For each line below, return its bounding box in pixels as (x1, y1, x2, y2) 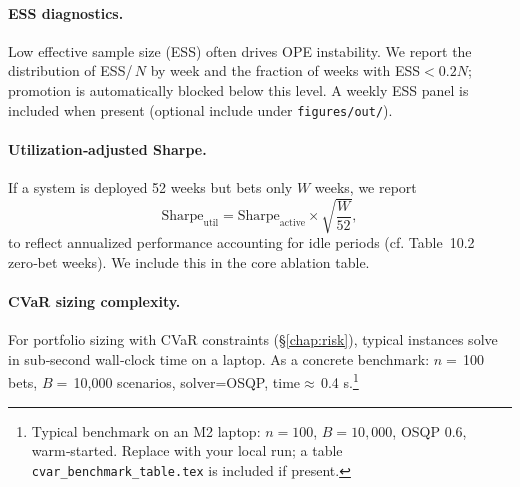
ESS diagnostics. (8, 2, 124, 23)
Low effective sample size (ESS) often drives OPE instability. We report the (8, 40, 472, 61)
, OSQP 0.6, (392, 420, 467, 441)
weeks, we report (314, 177, 417, 198)
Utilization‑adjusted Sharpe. (8, 138, 207, 159)
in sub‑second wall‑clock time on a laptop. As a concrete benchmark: (8, 348, 430, 369)
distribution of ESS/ (8, 60, 133, 81)
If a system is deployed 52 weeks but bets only (8, 177, 293, 198)
